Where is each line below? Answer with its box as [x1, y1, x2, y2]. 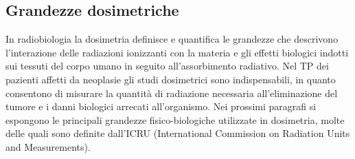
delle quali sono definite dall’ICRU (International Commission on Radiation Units [5, 126, 350, 140]
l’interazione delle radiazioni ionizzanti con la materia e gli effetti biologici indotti [5, 45, 349, 59]
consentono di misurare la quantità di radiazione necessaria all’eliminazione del [5, 85, 338, 100]
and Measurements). [5, 139, 91, 153]
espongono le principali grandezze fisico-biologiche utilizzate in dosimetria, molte [5, 112, 345, 127]
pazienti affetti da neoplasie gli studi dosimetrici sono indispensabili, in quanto [5, 72, 336, 86]
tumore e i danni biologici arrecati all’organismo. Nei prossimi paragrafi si [5, 99, 317, 114]
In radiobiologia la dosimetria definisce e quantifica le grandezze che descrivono [5, 32, 339, 46]
